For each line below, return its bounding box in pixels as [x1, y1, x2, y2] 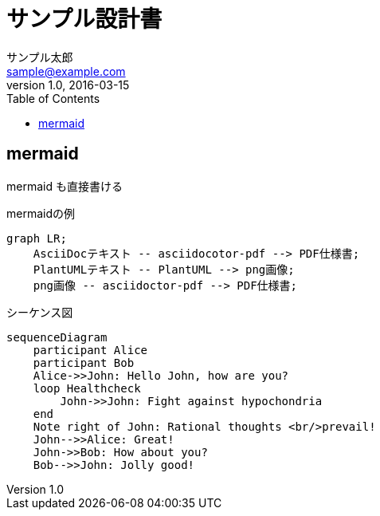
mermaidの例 [6, 206, 76, 220]
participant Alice [33, 343, 148, 356]
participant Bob [33, 356, 135, 369]
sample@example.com [6, 64, 126, 78]
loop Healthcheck [33, 381, 141, 395]
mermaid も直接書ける [6, 179, 123, 193]
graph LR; [6, 231, 67, 245]
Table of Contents [6, 91, 100, 105]
